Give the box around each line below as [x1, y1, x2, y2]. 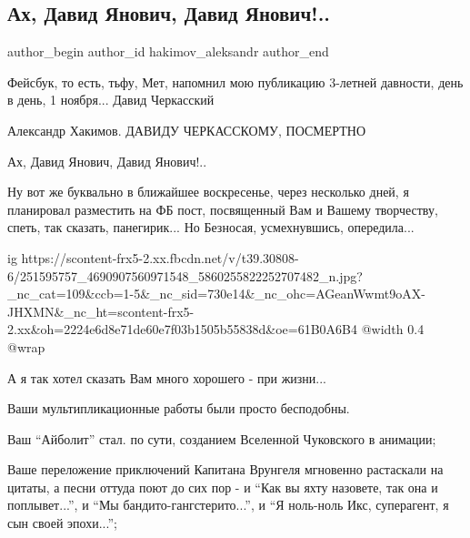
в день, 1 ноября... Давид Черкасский [7, 90, 215, 109]
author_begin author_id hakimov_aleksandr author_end [7, 42, 329, 61]
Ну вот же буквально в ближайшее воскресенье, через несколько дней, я [7, 182, 409, 201]
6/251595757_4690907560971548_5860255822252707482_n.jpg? [7, 266, 363, 285]
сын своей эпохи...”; [7, 513, 117, 533]
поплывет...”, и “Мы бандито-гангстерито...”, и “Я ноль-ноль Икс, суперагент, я [7, 495, 449, 514]
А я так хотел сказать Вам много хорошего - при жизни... [7, 368, 326, 387]
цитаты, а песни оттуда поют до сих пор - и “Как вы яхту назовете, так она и [7, 477, 438, 496]
